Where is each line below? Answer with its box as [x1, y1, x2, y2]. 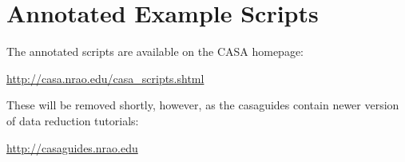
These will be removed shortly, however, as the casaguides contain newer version [6, 97, 399, 113]
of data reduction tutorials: [6, 112, 139, 128]
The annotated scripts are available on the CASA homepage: [6, 43, 304, 60]
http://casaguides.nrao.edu [6, 139, 138, 156]
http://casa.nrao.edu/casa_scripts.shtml [6, 69, 204, 86]
